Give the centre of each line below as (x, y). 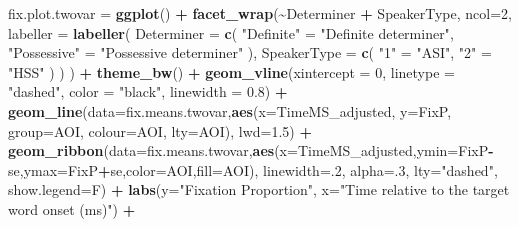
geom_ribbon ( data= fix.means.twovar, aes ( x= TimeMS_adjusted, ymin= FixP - (251, 150)
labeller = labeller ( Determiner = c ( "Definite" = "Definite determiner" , (231, 32)
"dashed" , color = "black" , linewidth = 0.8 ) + (148, 91)
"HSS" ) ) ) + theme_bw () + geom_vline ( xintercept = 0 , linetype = (231, 71)
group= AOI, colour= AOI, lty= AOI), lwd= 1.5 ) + (160, 130)
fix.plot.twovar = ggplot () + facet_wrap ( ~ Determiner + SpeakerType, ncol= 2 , (260, 13)
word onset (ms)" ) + (72, 208)
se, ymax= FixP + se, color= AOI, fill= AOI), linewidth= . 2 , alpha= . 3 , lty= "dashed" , (253, 169)
